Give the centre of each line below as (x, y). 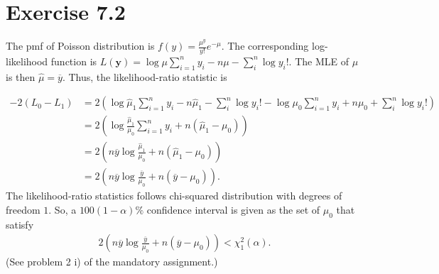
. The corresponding (265, 46)
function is (74, 61)
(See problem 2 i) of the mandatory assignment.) (112, 262)
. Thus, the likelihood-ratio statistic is (145, 76)
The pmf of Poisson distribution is (80, 46)
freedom (23, 210)
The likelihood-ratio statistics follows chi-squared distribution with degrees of (174, 196)
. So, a (63, 210)
